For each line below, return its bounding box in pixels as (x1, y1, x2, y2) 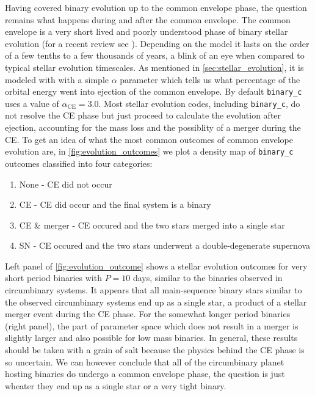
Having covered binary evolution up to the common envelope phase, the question (5, 1, 307, 13)
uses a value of (5, 97, 59, 109)
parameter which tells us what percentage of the (120, 73, 300, 86)
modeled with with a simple (5, 73, 109, 86)
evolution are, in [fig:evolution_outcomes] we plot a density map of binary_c (5, 145, 294, 158)
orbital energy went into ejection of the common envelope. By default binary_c (5, 85, 302, 98)
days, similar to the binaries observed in (132, 271, 283, 284)
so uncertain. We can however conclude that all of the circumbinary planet (5, 355, 284, 368)
